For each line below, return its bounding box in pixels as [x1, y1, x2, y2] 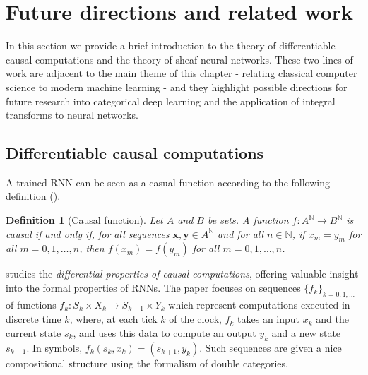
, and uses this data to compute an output [73, 325, 256, 340]
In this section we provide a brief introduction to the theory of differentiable [6, 38, 336, 53]
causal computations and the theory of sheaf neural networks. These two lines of [6, 52, 353, 66]
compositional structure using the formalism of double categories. [6, 355, 288, 370]
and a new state [271, 325, 341, 340]
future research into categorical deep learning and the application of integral [6, 93, 336, 108]
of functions [6, 297, 57, 311]
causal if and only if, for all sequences [6, 226, 170, 241]
